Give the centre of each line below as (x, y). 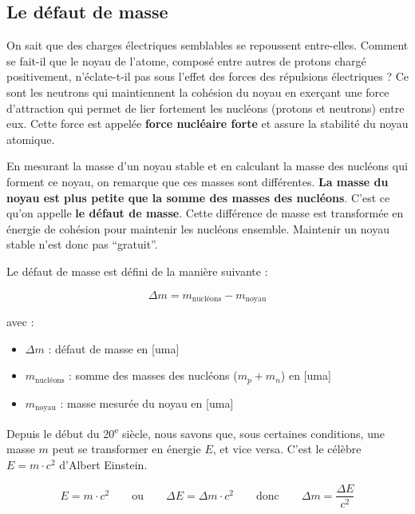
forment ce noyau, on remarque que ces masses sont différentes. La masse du (198, 181)
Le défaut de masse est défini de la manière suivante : (137, 271)
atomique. (31, 139)
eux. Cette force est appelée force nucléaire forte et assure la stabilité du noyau (207, 124)
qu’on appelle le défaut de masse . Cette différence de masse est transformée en (205, 213)
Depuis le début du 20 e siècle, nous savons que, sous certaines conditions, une (196, 432)
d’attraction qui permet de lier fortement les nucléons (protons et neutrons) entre (206, 108)
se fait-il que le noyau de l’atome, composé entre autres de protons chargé (186, 60)
